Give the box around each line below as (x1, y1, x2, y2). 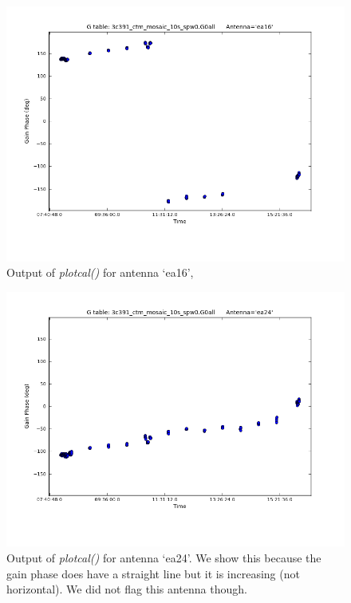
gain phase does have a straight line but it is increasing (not (6, 565, 300, 581)
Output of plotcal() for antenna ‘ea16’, (6, 264, 194, 281)
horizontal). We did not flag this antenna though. (6, 581, 247, 597)
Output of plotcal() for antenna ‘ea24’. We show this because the (6, 549, 321, 566)
